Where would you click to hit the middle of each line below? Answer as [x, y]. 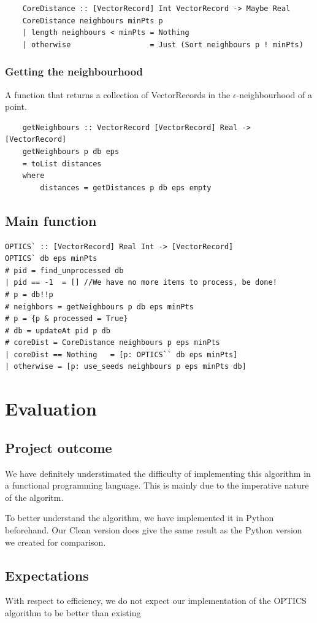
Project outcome [59, 447]
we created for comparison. [55, 542]
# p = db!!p [29, 294]
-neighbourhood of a [274, 94]
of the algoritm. [34, 497]
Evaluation [51, 408]
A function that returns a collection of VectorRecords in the [118, 94]
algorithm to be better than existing [73, 613]
